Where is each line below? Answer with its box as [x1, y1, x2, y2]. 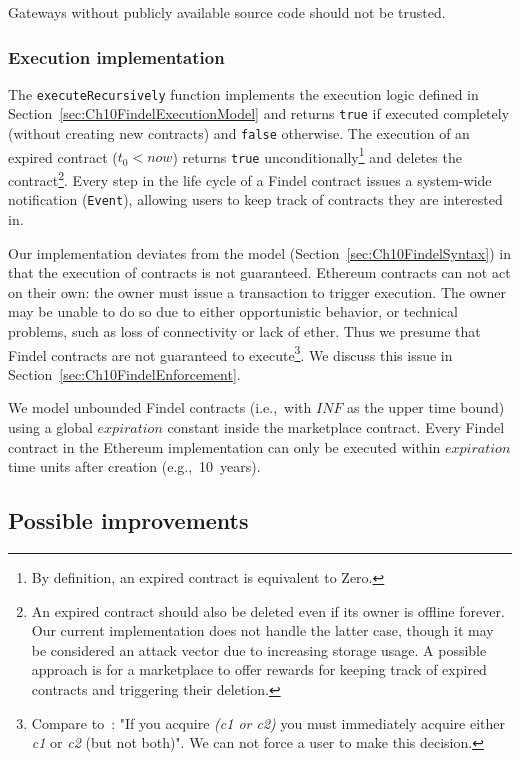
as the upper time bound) [347, 397, 505, 418]
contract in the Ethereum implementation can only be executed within [8, 436, 441, 457]
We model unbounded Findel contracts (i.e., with [8, 397, 312, 418]
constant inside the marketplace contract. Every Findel [167, 417, 505, 437]
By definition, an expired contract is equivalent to [31, 566, 337, 587]
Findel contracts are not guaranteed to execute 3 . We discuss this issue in [8, 341, 453, 365]
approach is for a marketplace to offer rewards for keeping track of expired [31, 659, 487, 680]
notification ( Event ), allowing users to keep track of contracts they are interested [8, 189, 503, 210]
